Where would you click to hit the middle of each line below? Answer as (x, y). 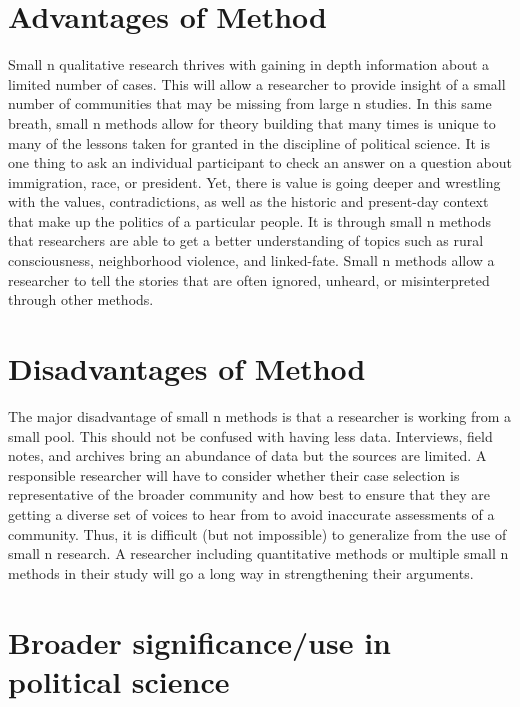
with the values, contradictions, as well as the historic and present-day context (248, 201)
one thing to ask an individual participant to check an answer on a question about (260, 162)
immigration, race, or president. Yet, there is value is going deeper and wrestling (254, 181)
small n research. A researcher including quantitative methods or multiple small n (258, 553)
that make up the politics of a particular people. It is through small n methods (250, 220)
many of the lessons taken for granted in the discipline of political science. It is (249, 142)
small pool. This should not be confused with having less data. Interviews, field (250, 435)
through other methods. (81, 299)
